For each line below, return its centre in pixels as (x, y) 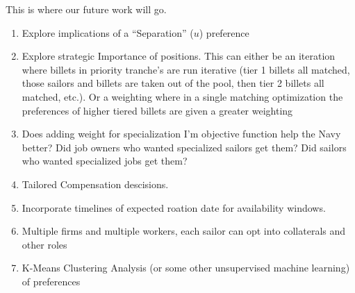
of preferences (51, 281)
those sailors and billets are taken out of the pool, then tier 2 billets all (173, 83)
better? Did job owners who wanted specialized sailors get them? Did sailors (184, 147)
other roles (44, 244)
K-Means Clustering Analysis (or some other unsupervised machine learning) (186, 268)
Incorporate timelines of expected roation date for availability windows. (174, 207)
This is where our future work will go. (86, 9)
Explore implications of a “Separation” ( (108, 32)
